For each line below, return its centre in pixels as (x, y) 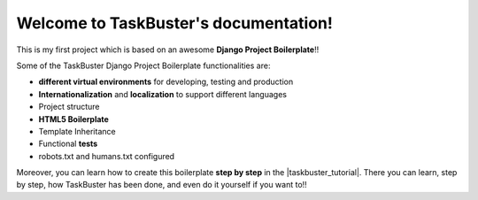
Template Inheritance (77, 131)
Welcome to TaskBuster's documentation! (175, 23)
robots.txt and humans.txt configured (107, 156)
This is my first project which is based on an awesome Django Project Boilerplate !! (168, 50)
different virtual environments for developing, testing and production (166, 82)
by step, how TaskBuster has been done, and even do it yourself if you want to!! (162, 185)
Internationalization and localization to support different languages (163, 94)
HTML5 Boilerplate (74, 119)
